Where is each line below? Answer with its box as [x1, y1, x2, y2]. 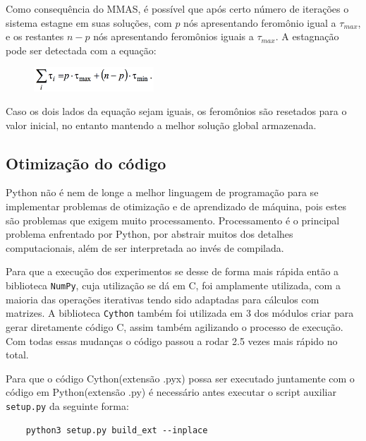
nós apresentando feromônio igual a [183, 15, 336, 30]
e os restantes [6, 29, 64, 44]
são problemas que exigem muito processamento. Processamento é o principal [6, 212, 340, 227]
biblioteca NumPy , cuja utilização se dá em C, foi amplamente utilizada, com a [6, 278, 341, 293]
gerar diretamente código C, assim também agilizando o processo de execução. [6, 319, 343, 334]
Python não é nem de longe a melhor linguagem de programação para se [6, 185, 319, 200]
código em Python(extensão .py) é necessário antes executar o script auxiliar [6, 385, 336, 399]
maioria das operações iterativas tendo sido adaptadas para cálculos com [6, 291, 319, 306]
